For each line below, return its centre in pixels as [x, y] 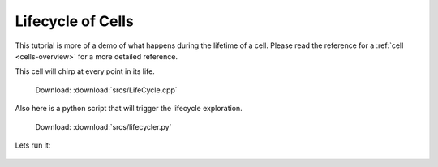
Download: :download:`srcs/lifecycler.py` [103, 126]
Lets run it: [33, 145]
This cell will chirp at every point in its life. [85, 71]
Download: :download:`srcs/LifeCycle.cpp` [106, 90]
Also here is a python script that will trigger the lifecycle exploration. [129, 109]
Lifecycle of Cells [74, 21]
